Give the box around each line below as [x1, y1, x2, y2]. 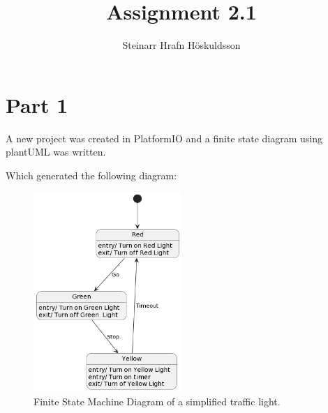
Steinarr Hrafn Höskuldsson [122, 38, 241, 52]
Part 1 [6, 90, 68, 119]
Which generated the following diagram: [6, 167, 177, 182]
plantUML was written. [6, 144, 106, 159]
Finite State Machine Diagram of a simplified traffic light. [33, 393, 281, 408]
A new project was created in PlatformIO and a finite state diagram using [6, 130, 323, 145]
